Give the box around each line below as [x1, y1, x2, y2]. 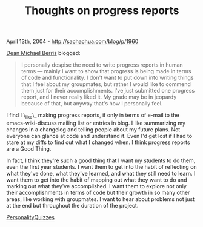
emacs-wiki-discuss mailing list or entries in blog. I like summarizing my [6, 119, 186, 127]
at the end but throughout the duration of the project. [6, 202, 139, 209]
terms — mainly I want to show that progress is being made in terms [21, 68, 191, 75]
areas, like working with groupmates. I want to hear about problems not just [6, 195, 195, 203]
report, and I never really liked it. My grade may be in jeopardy [21, 93, 177, 100]
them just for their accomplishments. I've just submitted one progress [21, 87, 195, 94]
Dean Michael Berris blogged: [6, 50, 81, 57]
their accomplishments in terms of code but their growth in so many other [6, 189, 190, 196]
